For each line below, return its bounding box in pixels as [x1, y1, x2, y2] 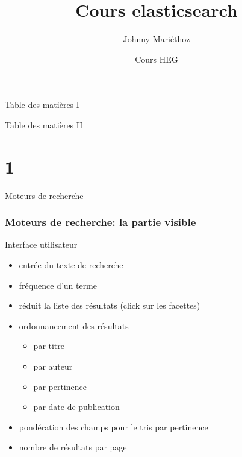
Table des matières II [5, 118, 83, 131]
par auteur [33, 360, 73, 372]
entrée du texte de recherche [19, 259, 123, 271]
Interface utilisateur [5, 238, 78, 251]
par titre [33, 339, 65, 352]
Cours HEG [135, 52, 178, 65]
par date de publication [33, 400, 120, 413]
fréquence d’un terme [19, 279, 97, 291]
